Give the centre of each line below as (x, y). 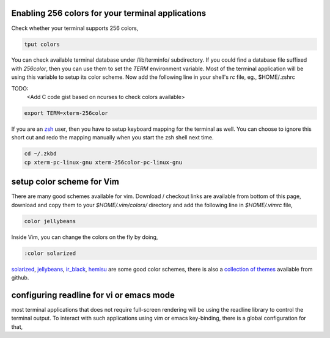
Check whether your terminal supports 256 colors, (75, 28)
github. (20, 277)
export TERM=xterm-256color (66, 113)
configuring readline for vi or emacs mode (93, 295)
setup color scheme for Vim (65, 182)
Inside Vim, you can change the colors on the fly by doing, (85, 237)
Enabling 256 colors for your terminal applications (109, 13)
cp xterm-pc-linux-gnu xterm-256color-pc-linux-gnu (103, 162)
